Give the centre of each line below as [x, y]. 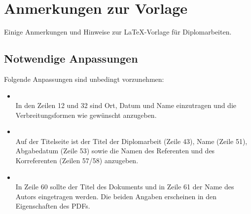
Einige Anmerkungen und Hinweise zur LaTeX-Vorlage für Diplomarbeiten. [118, 32]
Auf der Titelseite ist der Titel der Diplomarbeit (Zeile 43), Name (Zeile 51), [131, 141]
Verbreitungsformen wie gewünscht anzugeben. [86, 115]
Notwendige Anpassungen [71, 58]
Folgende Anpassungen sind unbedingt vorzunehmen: [84, 79]
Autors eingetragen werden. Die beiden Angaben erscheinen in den [116, 196]
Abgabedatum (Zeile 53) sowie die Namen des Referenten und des [115, 151]
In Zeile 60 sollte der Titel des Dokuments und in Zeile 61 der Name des [125, 187]
